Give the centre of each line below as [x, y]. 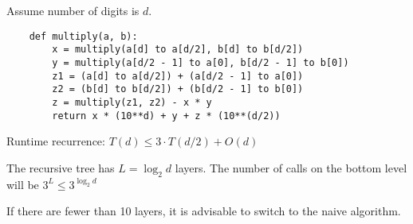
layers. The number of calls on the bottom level [291, 167]
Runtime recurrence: [56, 141]
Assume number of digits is [73, 10]
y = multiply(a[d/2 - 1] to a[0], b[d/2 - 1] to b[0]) [201, 62]
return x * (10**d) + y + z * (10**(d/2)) [166, 116]
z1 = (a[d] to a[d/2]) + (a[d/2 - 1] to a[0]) [178, 76]
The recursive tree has [61, 167]
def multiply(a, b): [83, 36]
